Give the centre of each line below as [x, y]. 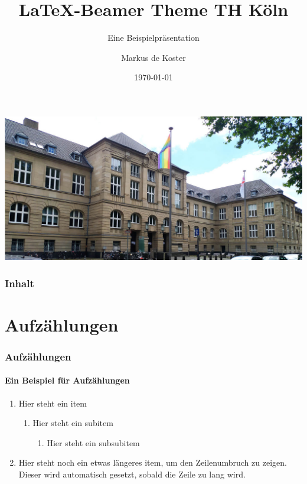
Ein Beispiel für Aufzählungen [67, 380]
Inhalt [19, 283]
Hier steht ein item [53, 403]
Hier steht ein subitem [73, 423]
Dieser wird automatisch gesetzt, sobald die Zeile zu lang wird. [132, 474]
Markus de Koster [153, 57]
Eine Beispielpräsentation [153, 38]
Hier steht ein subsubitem [93, 442]
